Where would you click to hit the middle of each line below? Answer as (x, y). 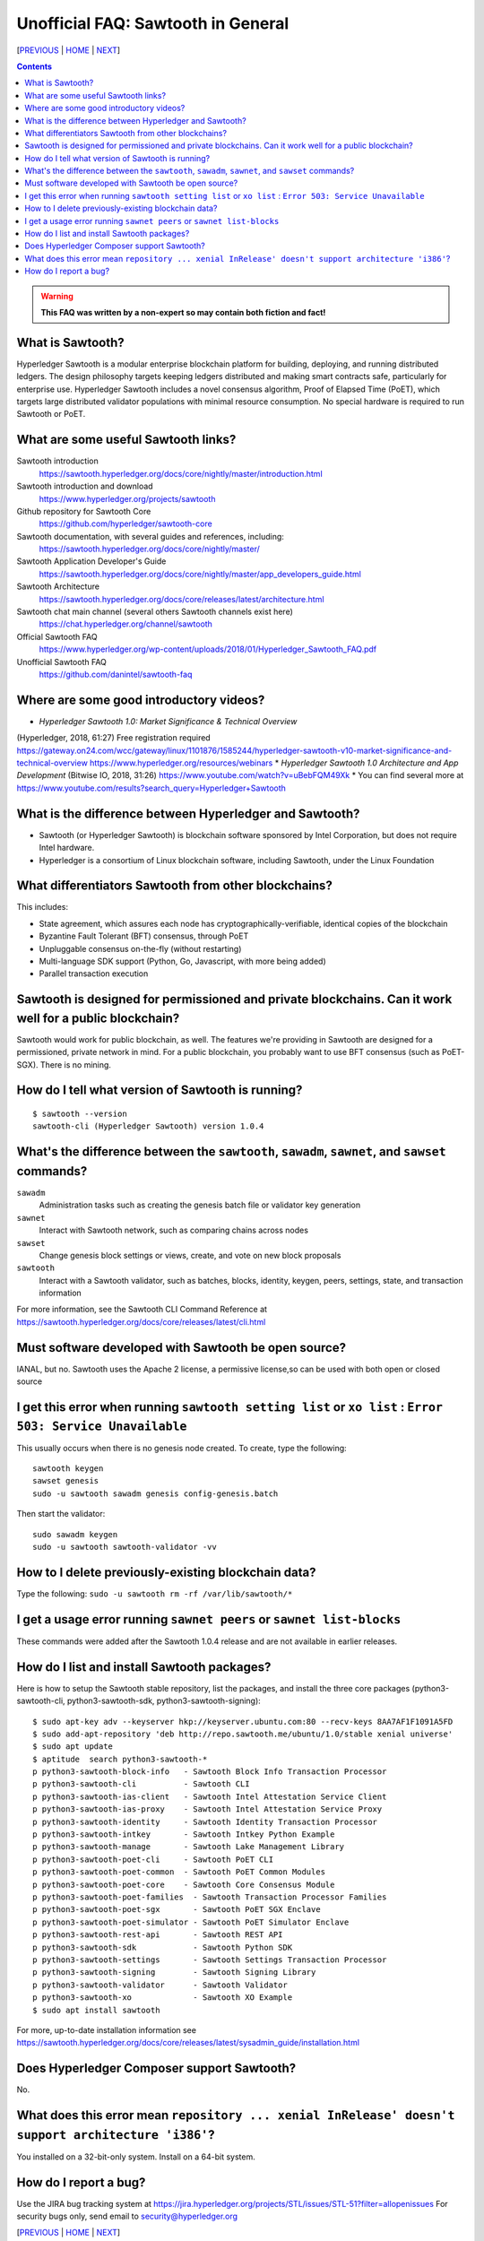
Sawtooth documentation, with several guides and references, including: (150, 536)
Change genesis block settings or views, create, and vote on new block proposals (190, 1255)
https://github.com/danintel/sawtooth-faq (116, 674)
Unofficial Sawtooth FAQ (62, 662)
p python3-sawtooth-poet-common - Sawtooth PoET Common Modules (179, 1872)
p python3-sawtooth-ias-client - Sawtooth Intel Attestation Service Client (210, 1796)
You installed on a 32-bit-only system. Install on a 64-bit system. (136, 2157)
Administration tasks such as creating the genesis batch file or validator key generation (200, 1205)
